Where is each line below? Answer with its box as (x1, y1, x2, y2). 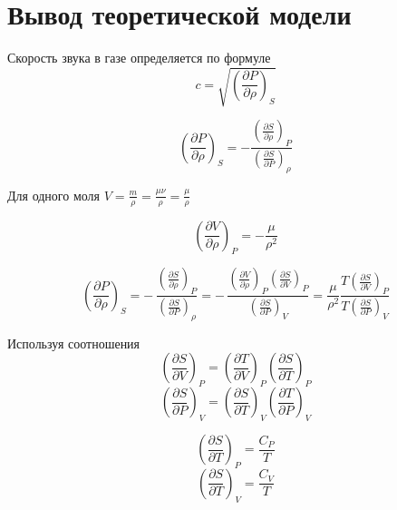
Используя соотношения (7, 333, 140, 352)
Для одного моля (7, 185, 101, 204)
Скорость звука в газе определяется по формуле (7, 48, 271, 67)
